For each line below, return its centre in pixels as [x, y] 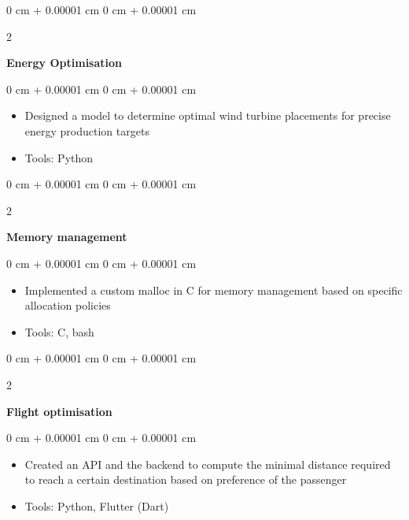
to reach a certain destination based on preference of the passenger [186, 479]
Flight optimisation [59, 411]
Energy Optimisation [64, 63]
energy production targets [87, 130]
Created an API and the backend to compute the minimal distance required [208, 464]
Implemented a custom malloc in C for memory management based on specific [214, 290]
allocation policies [68, 305]
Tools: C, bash [59, 331]
